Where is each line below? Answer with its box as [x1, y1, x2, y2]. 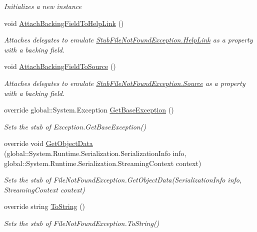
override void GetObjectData [4, 138, 93, 148]
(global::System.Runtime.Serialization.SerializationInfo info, [4, 147, 186, 158]
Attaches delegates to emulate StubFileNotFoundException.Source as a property [4, 77, 245, 88]
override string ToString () [4, 201, 85, 211]
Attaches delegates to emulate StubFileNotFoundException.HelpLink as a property [4, 34, 253, 45]
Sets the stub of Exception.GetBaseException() [4, 121, 146, 131]
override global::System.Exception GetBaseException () [4, 104, 174, 115]
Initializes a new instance [4, 1, 81, 11]
